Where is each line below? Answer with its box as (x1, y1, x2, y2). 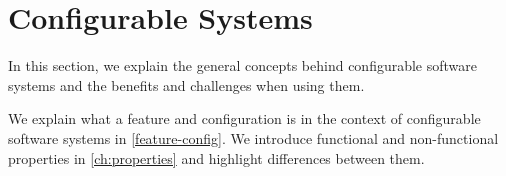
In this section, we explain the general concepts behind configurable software (8, 55, 478, 76)
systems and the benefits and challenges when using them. (8, 74, 365, 95)
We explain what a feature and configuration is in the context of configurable (8, 108, 481, 129)
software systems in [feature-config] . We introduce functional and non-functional (8, 127, 499, 148)
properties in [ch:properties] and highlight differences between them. (8, 147, 425, 168)
